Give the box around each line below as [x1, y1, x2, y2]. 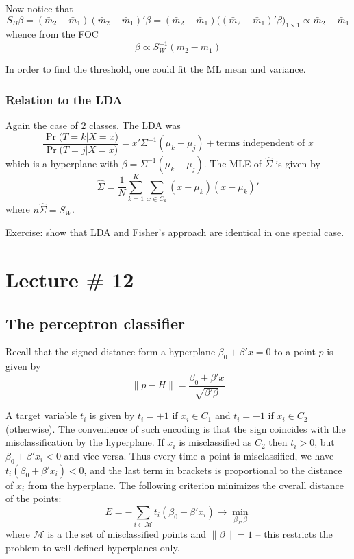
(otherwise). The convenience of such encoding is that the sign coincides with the [5, 421, 346, 436]
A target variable [5, 408, 77, 423]
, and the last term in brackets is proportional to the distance [84, 462, 342, 477]
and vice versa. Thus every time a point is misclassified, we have [64, 448, 334, 462]
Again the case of [5, 118, 78, 132]
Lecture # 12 [5, 265, 134, 294]
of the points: [5, 491, 62, 506]
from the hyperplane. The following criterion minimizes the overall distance [27, 477, 344, 492]
